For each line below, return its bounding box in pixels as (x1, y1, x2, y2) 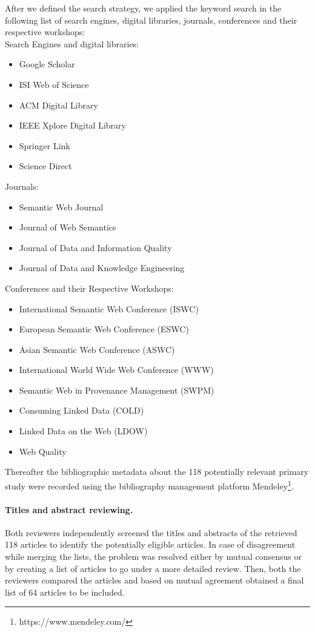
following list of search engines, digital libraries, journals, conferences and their (5, 13, 297, 26)
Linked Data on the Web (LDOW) (19, 425, 148, 437)
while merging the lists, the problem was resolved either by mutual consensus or (5, 550, 302, 563)
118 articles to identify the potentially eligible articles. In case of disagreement (5, 538, 296, 551)
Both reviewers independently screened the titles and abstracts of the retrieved (5, 526, 297, 539)
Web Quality (19, 445, 67, 457)
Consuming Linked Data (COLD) (19, 404, 144, 417)
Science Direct (19, 160, 72, 172)
